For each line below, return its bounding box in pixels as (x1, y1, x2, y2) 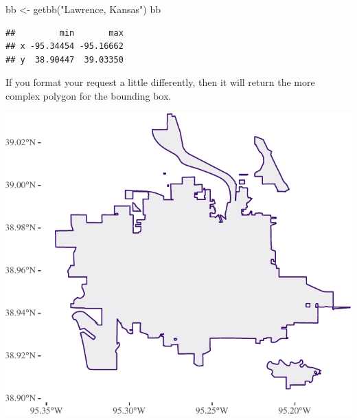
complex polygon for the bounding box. (5, 88, 172, 102)
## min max (5, 27, 124, 38)
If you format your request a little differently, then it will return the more (5, 75, 315, 89)
